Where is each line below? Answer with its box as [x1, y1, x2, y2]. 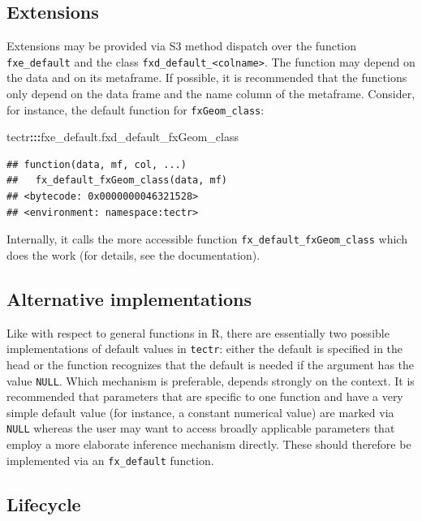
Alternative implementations [6, 286, 252, 311]
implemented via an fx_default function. [6, 451, 214, 468]
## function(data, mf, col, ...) [6, 158, 187, 170]
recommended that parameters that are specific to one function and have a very [6, 388, 403, 405]
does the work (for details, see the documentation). [6, 246, 261, 263]
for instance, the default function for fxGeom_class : [6, 101, 265, 118]
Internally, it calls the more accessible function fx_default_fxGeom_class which [6, 230, 407, 248]
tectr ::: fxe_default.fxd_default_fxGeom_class [6, 128, 239, 145]
